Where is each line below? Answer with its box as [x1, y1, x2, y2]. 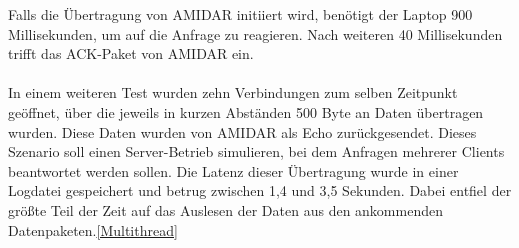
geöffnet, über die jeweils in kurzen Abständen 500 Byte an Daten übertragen [8, 101, 484, 122]
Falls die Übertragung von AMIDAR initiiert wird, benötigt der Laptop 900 [8, 4, 473, 24]
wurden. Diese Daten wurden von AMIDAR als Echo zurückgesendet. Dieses [8, 121, 477, 142]
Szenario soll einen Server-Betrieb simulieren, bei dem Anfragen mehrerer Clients [8, 141, 505, 162]
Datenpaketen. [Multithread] [8, 219, 178, 240]
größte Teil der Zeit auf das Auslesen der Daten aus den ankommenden [8, 199, 443, 220]
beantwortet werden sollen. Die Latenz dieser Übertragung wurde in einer [8, 160, 459, 181]
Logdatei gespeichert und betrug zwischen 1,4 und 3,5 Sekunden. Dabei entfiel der [8, 180, 512, 201]
